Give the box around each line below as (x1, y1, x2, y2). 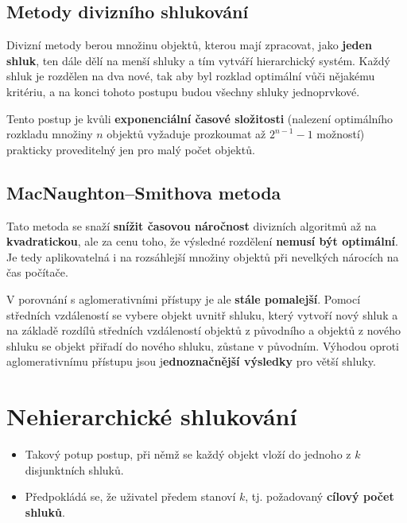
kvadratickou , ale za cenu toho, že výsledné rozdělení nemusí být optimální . (6, 233, 398, 250)
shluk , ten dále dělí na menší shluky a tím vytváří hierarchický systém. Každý (6, 52, 390, 68)
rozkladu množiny (6, 126, 93, 142)
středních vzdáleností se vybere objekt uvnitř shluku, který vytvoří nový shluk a (6, 306, 398, 323)
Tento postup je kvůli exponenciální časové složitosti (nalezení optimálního (6, 110, 393, 126)
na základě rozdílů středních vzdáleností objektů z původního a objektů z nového (6, 322, 401, 339)
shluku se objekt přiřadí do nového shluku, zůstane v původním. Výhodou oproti (6, 337, 400, 354)
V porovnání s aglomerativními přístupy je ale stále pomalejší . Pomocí (6, 290, 361, 307)
